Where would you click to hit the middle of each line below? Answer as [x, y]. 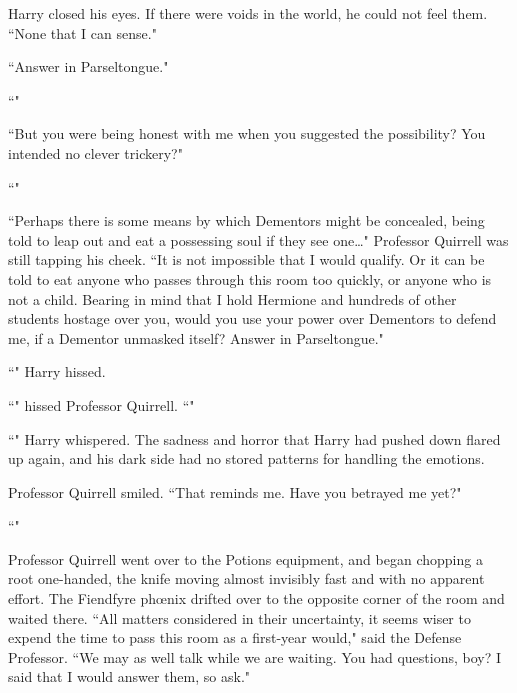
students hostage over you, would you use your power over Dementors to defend [252, 318]
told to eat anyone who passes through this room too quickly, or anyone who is [250, 278]
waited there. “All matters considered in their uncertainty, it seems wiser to [239, 617]
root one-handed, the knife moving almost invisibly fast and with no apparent [246, 578]
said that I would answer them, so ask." [129, 676]
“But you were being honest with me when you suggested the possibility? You [247, 133]
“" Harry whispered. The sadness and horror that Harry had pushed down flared [254, 438]
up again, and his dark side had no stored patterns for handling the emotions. [246, 458]
